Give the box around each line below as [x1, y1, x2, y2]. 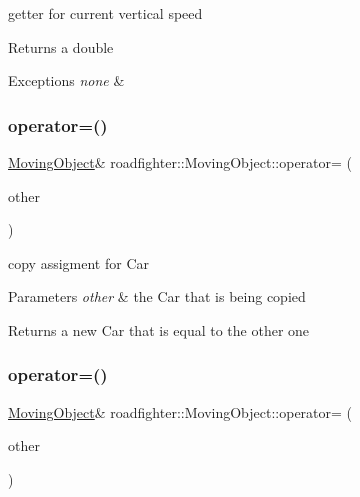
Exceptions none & [8, 70, 125, 91]
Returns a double [8, 36, 114, 57]
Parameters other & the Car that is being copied [8, 286, 306, 307]
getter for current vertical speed [8, 3, 203, 23]
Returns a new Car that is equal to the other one [8, 319, 310, 340]
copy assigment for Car [8, 252, 149, 273]
